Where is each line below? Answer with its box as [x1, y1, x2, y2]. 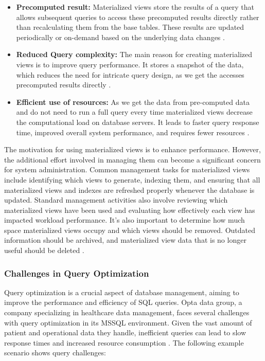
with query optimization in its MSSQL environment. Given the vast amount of [4, 317, 252, 328]
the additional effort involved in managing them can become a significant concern [4, 154, 261, 165]
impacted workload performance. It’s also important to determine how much [4, 214, 245, 225]
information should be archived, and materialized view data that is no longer [4, 234, 246, 245]
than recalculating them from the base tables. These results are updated [16, 22, 244, 32]
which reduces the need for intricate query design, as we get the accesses [16, 69, 244, 80]
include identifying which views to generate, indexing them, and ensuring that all [4, 174, 260, 185]
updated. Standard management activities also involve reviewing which [4, 194, 228, 205]
